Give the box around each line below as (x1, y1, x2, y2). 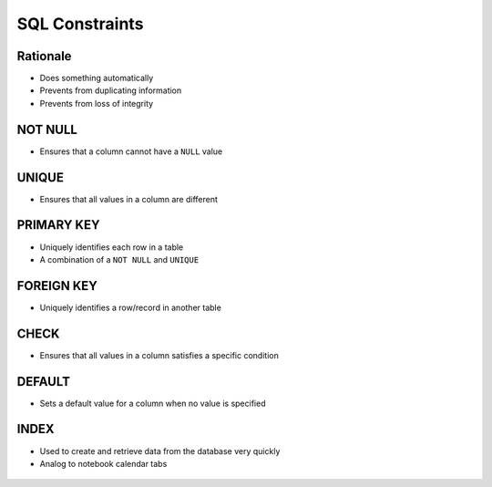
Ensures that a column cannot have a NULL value (39, 146, 223, 157)
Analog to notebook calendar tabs (39, 458, 168, 469)
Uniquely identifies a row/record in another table (39, 302, 222, 313)
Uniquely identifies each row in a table (39, 242, 184, 253)
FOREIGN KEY (16, 278, 97, 294)
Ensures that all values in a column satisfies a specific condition (39, 349, 280, 360)
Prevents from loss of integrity (39, 98, 154, 109)
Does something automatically (39, 73, 154, 84)
